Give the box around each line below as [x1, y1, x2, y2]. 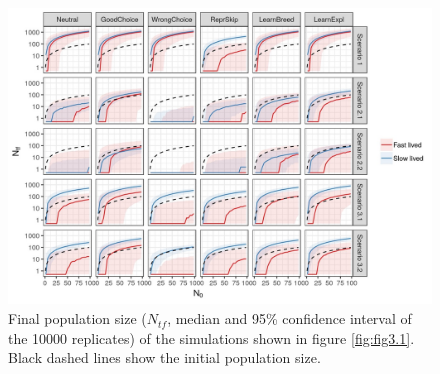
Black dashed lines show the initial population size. [8, 347, 321, 368]
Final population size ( [8, 308, 147, 329]
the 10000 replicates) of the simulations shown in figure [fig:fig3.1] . [8, 327, 415, 348]
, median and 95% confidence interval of [167, 308, 412, 329]
